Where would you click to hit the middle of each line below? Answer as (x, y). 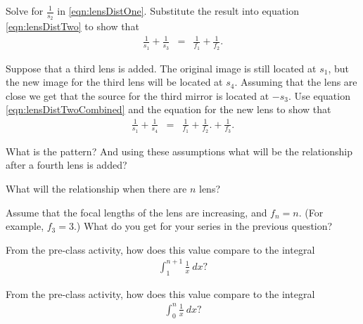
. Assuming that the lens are (296, 82)
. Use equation (319, 95)
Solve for (25, 11)
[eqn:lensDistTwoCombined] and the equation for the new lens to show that (168, 109)
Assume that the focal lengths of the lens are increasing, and (136, 212)
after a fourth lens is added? (66, 165)
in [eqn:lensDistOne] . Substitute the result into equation (178, 11)
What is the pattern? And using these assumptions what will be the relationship (179, 151)
